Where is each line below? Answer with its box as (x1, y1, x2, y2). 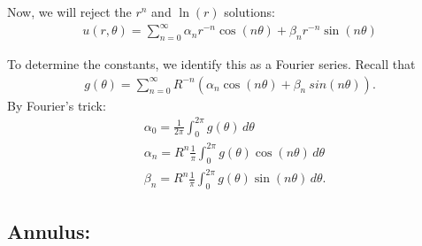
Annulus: (7, 217, 91, 244)
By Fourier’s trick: (7, 96, 106, 114)
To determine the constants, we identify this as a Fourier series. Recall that (7, 54, 416, 73)
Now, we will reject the (7, 3, 132, 20)
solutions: (224, 3, 275, 20)
